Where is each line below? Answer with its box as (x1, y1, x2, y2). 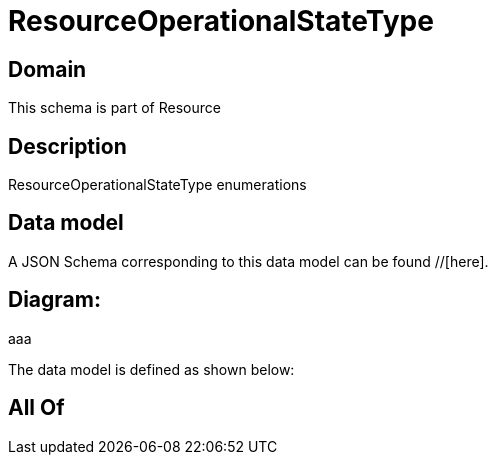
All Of (8, 395, 65, 421)
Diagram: (8, 287, 101, 313)
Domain (8, 56, 87, 82)
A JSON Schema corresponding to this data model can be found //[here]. (8, 252, 489, 270)
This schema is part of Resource (8, 99, 221, 117)
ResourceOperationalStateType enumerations (8, 176, 307, 194)
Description (8, 133, 127, 159)
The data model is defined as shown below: (8, 360, 295, 378)
